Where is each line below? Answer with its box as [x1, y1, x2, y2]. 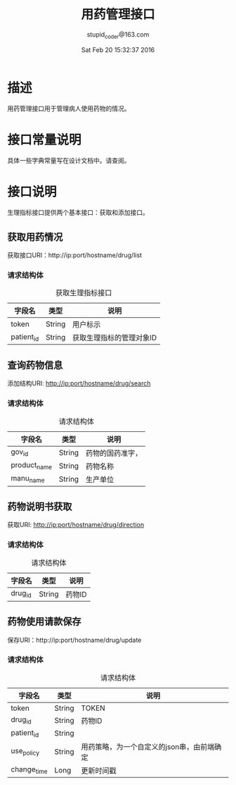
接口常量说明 [7, 132, 82, 148]
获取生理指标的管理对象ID [72, 333, 157, 342]
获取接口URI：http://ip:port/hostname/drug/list [7, 251, 143, 259]
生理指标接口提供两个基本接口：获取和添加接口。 [7, 209, 149, 217]
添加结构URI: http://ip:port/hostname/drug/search [7, 379, 151, 388]
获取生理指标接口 [55, 288, 112, 298]
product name [11, 459, 53, 471]
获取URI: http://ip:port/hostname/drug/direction [7, 521, 145, 529]
